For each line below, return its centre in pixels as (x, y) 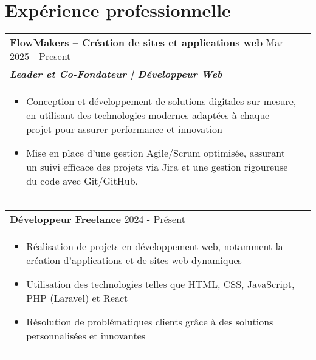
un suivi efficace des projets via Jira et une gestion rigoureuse (157, 167)
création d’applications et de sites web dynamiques (134, 260)
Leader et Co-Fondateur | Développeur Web (116, 74)
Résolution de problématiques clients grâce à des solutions (150, 322)
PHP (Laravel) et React (77, 298)
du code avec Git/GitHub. (82, 181)
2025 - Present (40, 56)
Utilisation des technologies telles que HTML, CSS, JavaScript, (160, 284)
